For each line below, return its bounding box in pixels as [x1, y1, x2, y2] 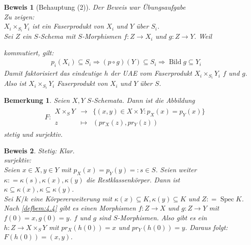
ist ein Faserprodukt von [32, 21, 104, 31]
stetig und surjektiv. [4, 129, 63, 139]
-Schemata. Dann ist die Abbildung [91, 95, 195, 105]
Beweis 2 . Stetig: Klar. [4, 145, 75, 155]
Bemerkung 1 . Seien [4, 95, 70, 105]
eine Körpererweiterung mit [30, 193, 112, 203]
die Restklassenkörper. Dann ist [86, 174, 180, 184]
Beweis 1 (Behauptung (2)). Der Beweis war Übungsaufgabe [4, 2, 186, 12]
